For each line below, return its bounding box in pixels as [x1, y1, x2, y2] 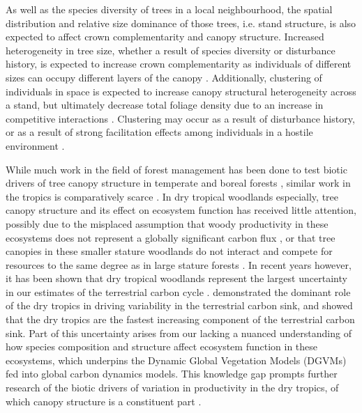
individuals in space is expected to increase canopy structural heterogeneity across [6, 84, 356, 98]
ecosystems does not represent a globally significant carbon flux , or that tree [6, 230, 335, 244]
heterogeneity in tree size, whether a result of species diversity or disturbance [6, 42, 335, 57]
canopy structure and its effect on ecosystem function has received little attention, [6, 203, 356, 217]
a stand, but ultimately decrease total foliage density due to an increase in [6, 98, 324, 112]
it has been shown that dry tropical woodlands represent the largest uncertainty [6, 271, 347, 286]
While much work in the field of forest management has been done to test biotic [6, 162, 347, 176]
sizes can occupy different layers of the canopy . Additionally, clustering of [6, 70, 322, 84]
